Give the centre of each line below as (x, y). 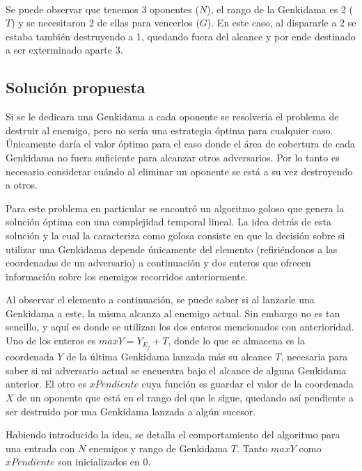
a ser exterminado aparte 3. (64, 50)
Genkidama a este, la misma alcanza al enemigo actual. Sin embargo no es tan (173, 313)
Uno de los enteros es (51, 341)
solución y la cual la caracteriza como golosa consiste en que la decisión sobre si (175, 235)
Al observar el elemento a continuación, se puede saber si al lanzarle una (160, 300)
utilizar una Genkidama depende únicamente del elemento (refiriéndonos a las (172, 249)
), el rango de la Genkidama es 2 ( (280, 9)
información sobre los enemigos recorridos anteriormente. (127, 276)
